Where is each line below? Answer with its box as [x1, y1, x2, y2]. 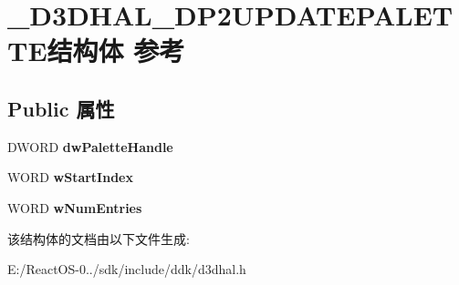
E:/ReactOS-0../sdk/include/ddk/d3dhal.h [7, 260, 246, 279]
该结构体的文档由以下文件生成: [7, 229, 190, 248]
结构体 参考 [47, 32, 185, 69]
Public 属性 [7, 94, 115, 122]
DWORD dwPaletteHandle [7, 137, 173, 156]
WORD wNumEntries [7, 198, 142, 217]
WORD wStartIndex [7, 168, 133, 187]
